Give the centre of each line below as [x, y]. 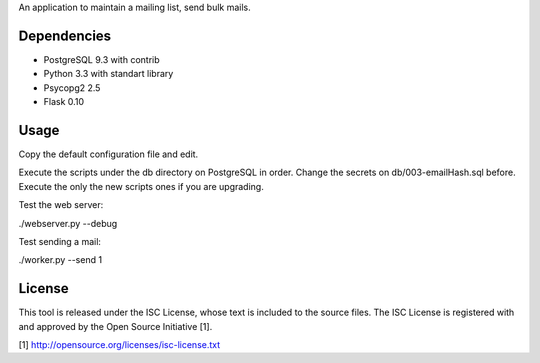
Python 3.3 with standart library [108, 74]
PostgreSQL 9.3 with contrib [101, 59]
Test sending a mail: [60, 241]
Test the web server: [61, 205]
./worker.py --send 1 [60, 260]
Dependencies [65, 35]
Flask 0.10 [64, 102]
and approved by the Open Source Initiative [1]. [115, 326]
